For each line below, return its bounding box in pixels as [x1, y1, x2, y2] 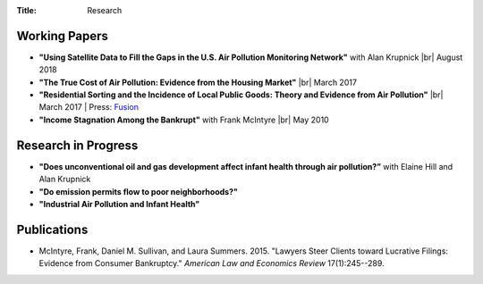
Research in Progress [16, 138, 139, 153]
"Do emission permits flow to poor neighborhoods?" [38, 186, 239, 196]
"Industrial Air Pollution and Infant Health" [38, 198, 200, 209]
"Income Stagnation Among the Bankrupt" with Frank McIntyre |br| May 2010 [38, 114, 330, 125]
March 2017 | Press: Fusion [38, 102, 139, 113]
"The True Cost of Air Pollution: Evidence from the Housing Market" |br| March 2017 [38, 77, 358, 88]
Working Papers [16, 28, 109, 44]
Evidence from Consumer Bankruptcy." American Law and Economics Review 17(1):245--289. [38, 258, 385, 269]
